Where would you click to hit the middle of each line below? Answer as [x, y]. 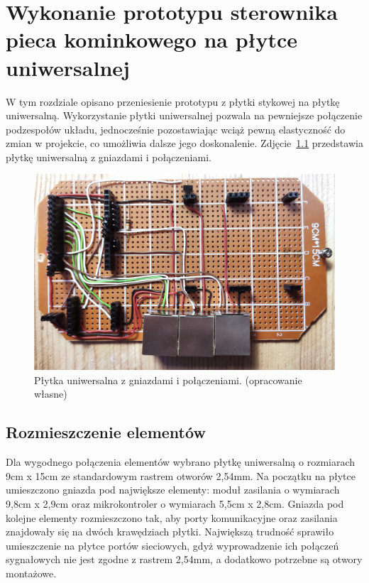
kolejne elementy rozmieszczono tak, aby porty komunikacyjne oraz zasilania [172, 517]
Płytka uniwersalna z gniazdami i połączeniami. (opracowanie [168, 380]
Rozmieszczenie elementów [106, 432]
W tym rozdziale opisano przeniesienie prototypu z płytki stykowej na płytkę [173, 101]
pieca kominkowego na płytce [152, 39]
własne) [51, 394]
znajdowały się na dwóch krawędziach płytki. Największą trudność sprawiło [170, 532]
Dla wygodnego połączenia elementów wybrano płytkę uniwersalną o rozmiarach [181, 462]
